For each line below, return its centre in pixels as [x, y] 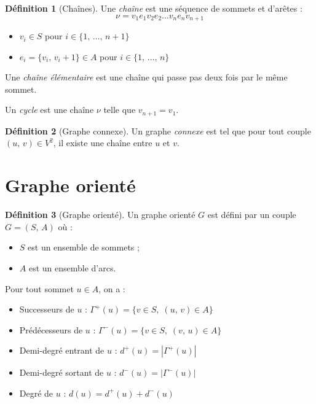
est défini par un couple [252, 215]
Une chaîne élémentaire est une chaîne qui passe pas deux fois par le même [146, 77]
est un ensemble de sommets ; [84, 247]
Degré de [36, 393]
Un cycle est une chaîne [49, 110]
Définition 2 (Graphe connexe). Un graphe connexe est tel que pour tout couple [158, 130]
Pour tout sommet [39, 288]
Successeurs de [47, 309]
